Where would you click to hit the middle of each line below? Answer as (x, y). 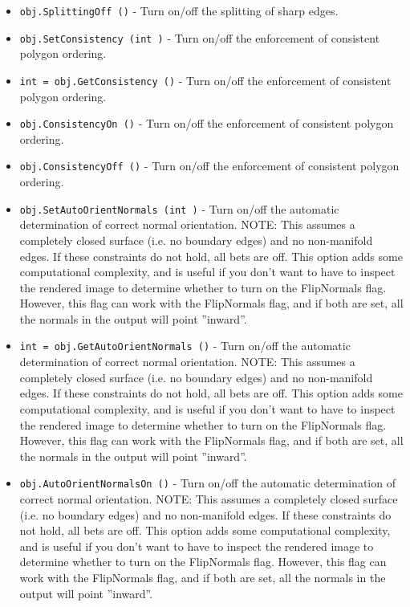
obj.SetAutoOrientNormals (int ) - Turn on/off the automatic (179, 208)
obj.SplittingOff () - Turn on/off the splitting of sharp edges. (179, 10)
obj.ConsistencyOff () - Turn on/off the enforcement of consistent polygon (209, 166)
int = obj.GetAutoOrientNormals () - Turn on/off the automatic (185, 346)
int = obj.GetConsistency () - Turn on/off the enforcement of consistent (205, 80)
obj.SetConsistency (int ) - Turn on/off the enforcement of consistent (200, 37)
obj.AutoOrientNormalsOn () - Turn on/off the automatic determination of (207, 483)
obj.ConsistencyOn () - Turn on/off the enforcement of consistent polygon (207, 123)
